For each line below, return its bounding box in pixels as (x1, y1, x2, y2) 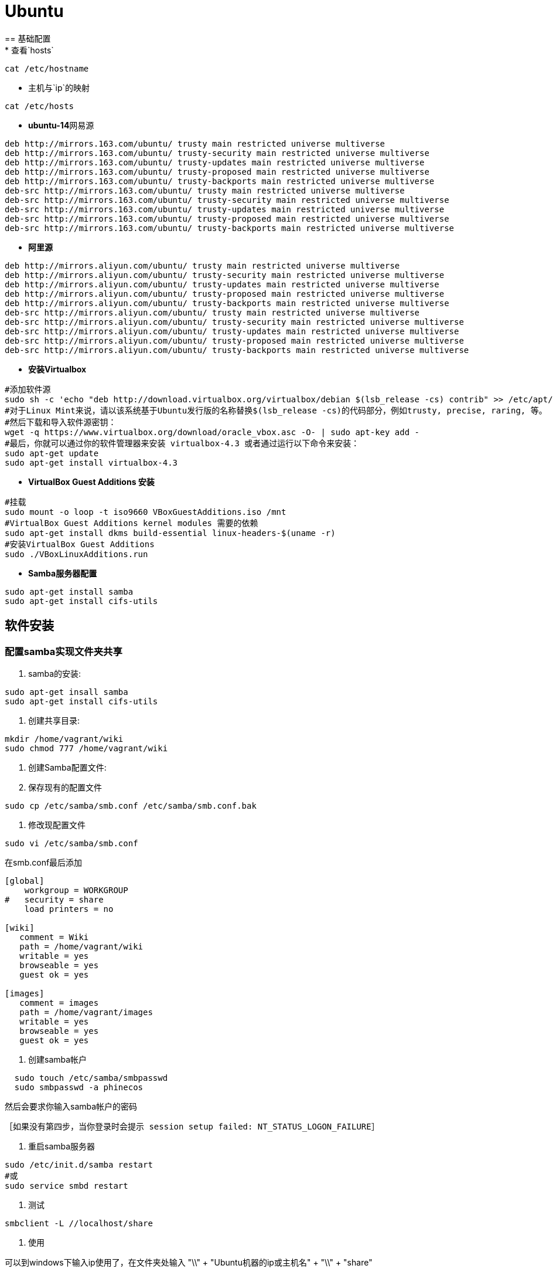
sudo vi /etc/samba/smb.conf (5, 838, 138, 848)
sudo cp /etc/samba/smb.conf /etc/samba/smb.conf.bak (5, 800, 257, 810)
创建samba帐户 (28, 1054, 87, 1064)
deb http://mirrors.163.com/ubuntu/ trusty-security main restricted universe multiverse (5, 148, 429, 158)
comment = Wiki (19, 932, 89, 942)
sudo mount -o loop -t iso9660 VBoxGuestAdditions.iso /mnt (5, 507, 286, 517)
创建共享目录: (28, 715, 80, 725)
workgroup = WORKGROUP (24, 885, 128, 895)
